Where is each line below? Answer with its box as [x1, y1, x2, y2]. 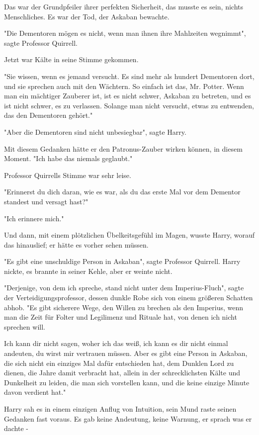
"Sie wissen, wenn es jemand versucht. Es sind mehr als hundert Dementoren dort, [4, 71, 255, 81]
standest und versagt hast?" [4, 196, 88, 206]
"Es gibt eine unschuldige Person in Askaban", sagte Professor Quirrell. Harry [4, 256, 241, 266]
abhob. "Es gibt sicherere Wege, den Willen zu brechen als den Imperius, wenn [4, 302, 244, 312]
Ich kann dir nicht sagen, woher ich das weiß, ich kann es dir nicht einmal [4, 338, 228, 348]
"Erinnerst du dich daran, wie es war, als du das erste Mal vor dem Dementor [4, 186, 241, 197]
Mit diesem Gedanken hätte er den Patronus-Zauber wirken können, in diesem [4, 143, 243, 154]
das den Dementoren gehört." [4, 110, 93, 120]
